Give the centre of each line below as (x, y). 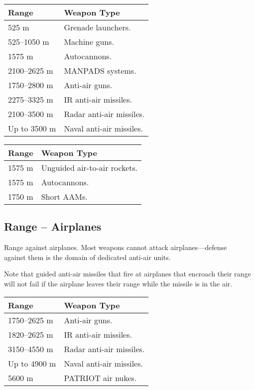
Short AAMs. (64, 196)
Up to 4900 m (32, 363)
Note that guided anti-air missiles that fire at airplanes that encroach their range (127, 274)
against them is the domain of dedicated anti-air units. (87, 257)
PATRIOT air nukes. (100, 378)
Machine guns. (89, 42)
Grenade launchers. (97, 27)
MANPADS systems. (100, 70)
